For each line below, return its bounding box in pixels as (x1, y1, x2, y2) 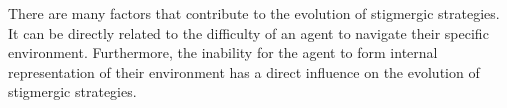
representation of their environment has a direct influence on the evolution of (8, 61, 480, 82)
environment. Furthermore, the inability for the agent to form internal (8, 42, 438, 63)
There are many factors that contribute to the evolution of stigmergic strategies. (8, 3, 500, 23)
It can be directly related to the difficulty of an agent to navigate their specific (8, 22, 489, 43)
